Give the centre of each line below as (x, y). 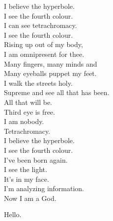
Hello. (13, 214)
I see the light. (26, 169)
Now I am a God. (30, 198)
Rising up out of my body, (43, 44)
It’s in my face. (27, 179)
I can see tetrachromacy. (41, 25)
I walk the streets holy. (38, 83)
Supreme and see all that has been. (57, 92)
